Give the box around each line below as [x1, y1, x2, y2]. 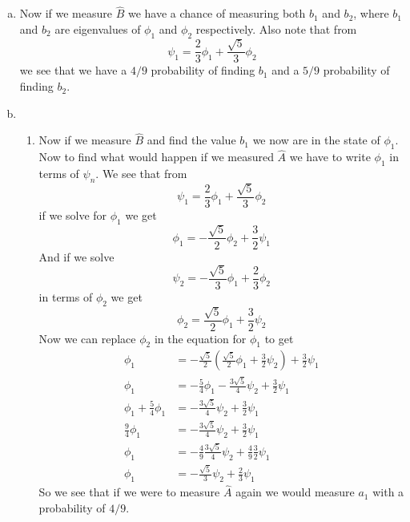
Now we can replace [38, 330, 136, 346]
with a [372, 484, 404, 500]
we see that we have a [19, 62, 127, 79]
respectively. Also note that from [195, 20, 357, 37]
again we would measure [235, 484, 355, 500]
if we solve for [38, 206, 107, 223]
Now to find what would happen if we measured [38, 148, 274, 165]
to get [264, 330, 294, 346]
